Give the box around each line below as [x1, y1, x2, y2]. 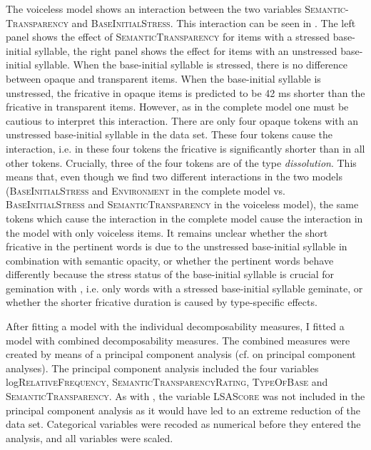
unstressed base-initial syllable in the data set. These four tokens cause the [6, 127, 333, 142]
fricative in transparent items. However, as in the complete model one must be [6, 99, 349, 114]
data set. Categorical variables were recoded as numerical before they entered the [6, 416, 361, 431]
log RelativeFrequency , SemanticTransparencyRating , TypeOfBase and [6, 374, 328, 389]
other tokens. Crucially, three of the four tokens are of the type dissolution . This [6, 155, 357, 170]
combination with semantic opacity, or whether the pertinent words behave [6, 252, 334, 267]
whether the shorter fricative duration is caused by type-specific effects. [6, 295, 317, 310]
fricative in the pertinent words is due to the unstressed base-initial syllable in [6, 239, 347, 254]
